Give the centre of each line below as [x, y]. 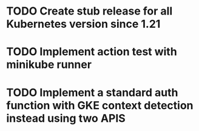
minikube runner [49, 65]
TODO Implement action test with [92, 52]
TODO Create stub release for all [89, 11]
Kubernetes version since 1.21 [83, 24]
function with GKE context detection [100, 105]
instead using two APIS [66, 118]
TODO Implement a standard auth [92, 92]
